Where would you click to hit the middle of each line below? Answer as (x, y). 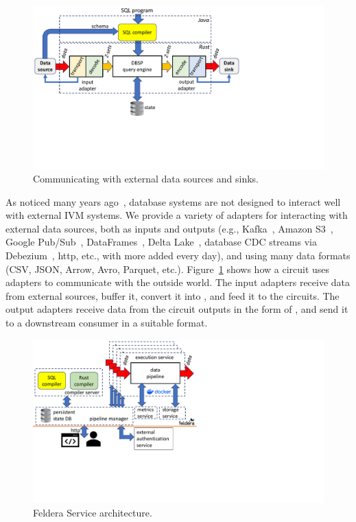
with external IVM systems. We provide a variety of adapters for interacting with (177, 215)
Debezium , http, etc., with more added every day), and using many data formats (178, 256)
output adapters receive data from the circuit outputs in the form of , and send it (177, 309)
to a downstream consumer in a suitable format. (107, 323)
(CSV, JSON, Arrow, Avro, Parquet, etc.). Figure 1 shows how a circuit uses (168, 269)
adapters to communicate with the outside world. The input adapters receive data (178, 282)
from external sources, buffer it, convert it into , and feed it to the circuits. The (173, 295)
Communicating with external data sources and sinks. (146, 179)
